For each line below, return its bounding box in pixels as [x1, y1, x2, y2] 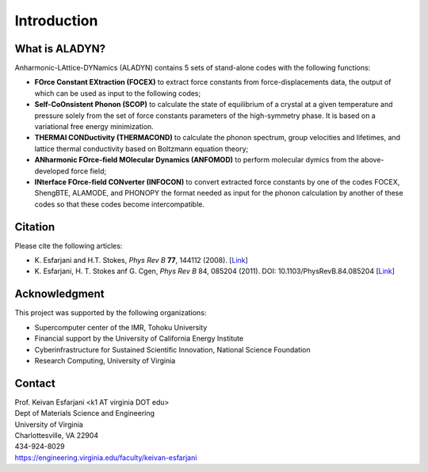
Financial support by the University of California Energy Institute [34, 333, 244, 344]
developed [34, 166, 70, 176]
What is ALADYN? [14, 42, 106, 55]
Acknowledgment [14, 287, 105, 301]
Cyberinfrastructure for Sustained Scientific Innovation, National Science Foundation [34, 344, 311, 354]
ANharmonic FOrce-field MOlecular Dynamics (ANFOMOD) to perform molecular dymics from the [34, 155, 360, 165]
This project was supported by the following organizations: [14, 308, 207, 318]
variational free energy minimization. [34, 122, 154, 131]
